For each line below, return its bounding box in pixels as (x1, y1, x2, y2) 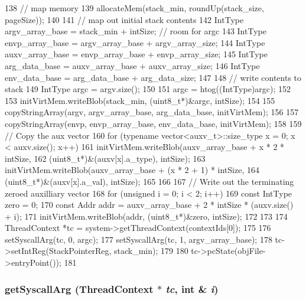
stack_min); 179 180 (114, 244, 188, 257)
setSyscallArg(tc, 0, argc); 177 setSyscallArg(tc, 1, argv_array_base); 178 (5, 233, 272, 245)
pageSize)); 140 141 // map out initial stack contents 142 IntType (5, 13, 244, 25)
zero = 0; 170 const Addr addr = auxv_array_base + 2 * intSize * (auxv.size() (5, 198, 294, 211)
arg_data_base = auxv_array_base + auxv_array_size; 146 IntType (5, 59, 260, 71)
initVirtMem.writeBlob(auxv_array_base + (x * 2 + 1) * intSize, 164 (5, 164, 259, 176)
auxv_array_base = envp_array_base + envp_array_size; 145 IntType (5, 48, 268, 60)
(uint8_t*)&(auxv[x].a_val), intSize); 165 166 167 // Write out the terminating (5, 175, 294, 187)
